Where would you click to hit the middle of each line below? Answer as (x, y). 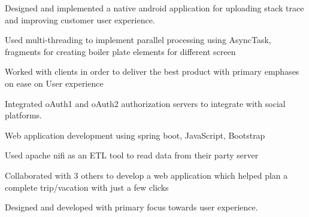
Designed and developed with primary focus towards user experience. (131, 207)
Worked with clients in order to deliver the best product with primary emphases (152, 71)
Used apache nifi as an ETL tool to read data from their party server (132, 155)
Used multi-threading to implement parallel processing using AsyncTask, (138, 40)
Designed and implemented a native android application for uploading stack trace (154, 8)
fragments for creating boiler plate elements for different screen (120, 51)
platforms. (23, 115)
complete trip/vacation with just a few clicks (87, 187)
